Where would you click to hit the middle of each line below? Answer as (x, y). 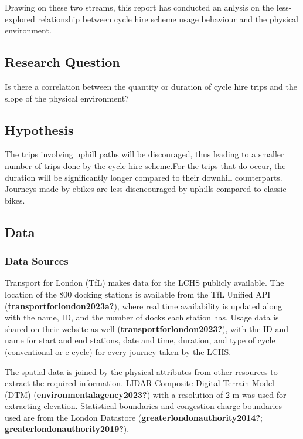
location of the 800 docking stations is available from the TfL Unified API (138, 294)
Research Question (62, 62)
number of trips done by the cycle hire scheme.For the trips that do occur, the (145, 165)
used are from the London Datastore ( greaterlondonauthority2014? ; (134, 417)
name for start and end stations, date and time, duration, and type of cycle (140, 340)
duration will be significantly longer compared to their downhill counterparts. (144, 177)
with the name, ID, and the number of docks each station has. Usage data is (142, 317)
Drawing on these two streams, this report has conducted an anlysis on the (139, 7)
